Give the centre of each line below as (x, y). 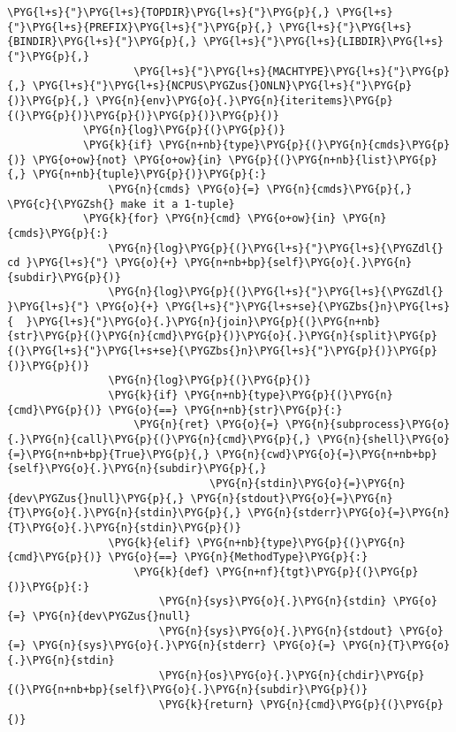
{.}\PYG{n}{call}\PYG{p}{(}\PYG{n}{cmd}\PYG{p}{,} (159, 440)
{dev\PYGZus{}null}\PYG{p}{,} (96, 498)
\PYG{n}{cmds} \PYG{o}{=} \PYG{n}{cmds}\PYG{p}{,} (260, 189)
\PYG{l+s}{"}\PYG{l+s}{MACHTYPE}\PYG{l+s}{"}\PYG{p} (292, 71)
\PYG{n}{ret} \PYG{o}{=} (206, 425)
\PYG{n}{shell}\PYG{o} (384, 440)
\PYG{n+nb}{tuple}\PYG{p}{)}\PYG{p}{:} (149, 175)
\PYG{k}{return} (206, 704)
